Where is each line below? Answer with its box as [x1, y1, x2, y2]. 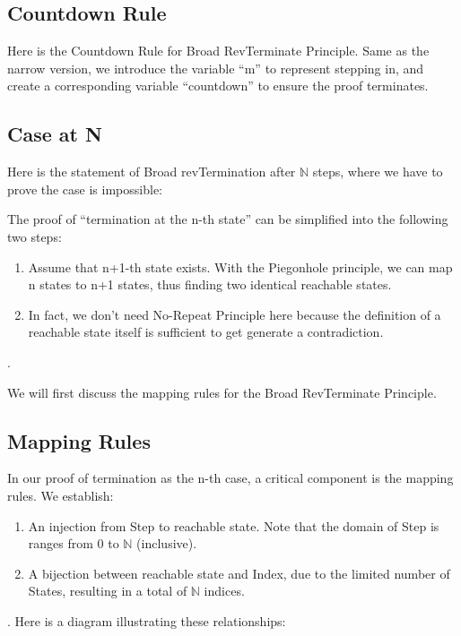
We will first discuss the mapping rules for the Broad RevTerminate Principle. [7, 382, 437, 401]
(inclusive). [136, 534, 197, 553]
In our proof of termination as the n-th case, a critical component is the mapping [7, 468, 454, 487]
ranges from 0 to [28, 534, 119, 553]
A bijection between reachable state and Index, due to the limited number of [28, 563, 450, 582]
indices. [204, 581, 245, 600]
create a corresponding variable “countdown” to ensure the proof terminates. [7, 76, 429, 95]
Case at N [7, 120, 102, 148]
